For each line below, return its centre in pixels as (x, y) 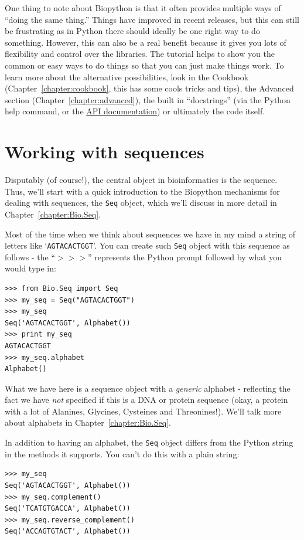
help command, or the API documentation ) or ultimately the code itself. (135, 111)
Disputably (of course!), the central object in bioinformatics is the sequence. (141, 180)
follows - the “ (30, 257)
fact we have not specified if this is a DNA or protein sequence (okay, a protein (146, 400)
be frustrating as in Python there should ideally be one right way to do (132, 31)
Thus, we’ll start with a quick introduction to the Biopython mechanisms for (142, 191)
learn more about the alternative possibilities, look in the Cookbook (127, 77)
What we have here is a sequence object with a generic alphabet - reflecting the (148, 388)
